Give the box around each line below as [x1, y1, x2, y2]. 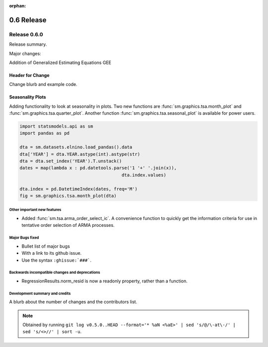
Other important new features [9, 208, 62, 212]
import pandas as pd [19, 131, 69, 136]
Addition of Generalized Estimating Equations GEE [9, 60, 112, 66]
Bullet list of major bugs [21, 243, 70, 249]
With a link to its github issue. [21, 250, 82, 256]
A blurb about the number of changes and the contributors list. [9, 299, 137, 305]
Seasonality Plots [9, 94, 47, 100]
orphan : [9, 3, 26, 8]
